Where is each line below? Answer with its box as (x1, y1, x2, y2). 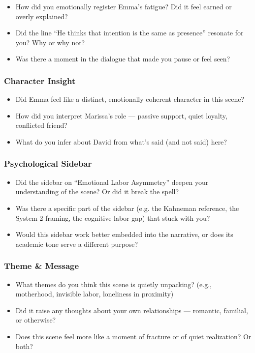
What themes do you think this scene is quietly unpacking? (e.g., (15, 279, 212, 289)
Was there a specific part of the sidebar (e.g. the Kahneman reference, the (15, 203, 239, 213)
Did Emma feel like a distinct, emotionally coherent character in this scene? (15, 94, 245, 104)
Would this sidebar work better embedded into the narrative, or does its (15, 229, 233, 239)
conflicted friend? (15, 120, 67, 130)
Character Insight (4, 74, 76, 87)
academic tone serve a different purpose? (15, 238, 138, 249)
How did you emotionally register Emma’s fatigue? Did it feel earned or (15, 1, 232, 11)
